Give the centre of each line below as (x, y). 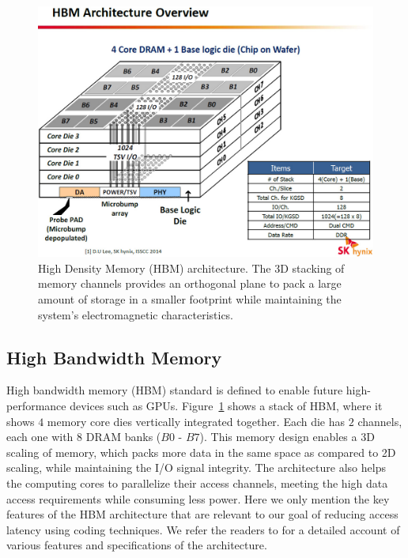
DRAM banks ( (123, 437)
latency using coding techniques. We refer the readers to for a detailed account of (203, 529)
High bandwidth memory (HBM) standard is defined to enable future (175, 390)
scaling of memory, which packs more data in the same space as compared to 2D (201, 452)
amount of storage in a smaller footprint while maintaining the (190, 298)
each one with (40, 437)
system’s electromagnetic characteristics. (136, 314)
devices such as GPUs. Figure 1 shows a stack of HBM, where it (226, 405)
